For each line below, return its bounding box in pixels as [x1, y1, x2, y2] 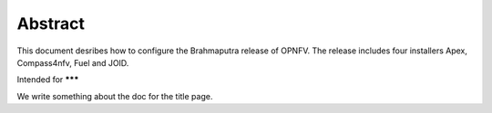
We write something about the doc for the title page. [16, 90, 213, 101]
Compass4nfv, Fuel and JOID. [16, 57, 129, 68]
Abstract [16, 14, 86, 33]
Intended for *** [16, 74, 79, 85]
